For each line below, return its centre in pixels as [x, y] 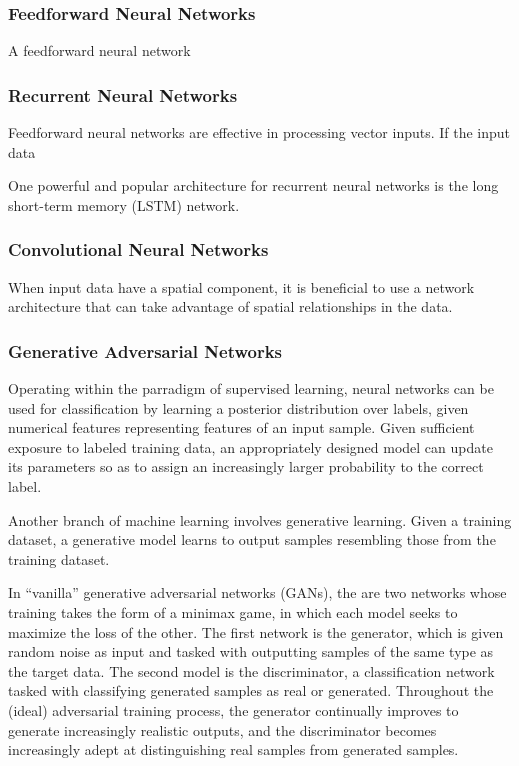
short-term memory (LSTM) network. [124, 204]
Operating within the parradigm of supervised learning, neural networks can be [251, 388]
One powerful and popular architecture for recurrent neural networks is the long [253, 185]
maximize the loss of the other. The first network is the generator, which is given [256, 631]
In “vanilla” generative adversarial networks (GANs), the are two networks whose [257, 592]
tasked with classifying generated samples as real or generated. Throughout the [251, 690]
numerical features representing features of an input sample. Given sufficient [241, 427]
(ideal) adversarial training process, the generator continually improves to [233, 709]
